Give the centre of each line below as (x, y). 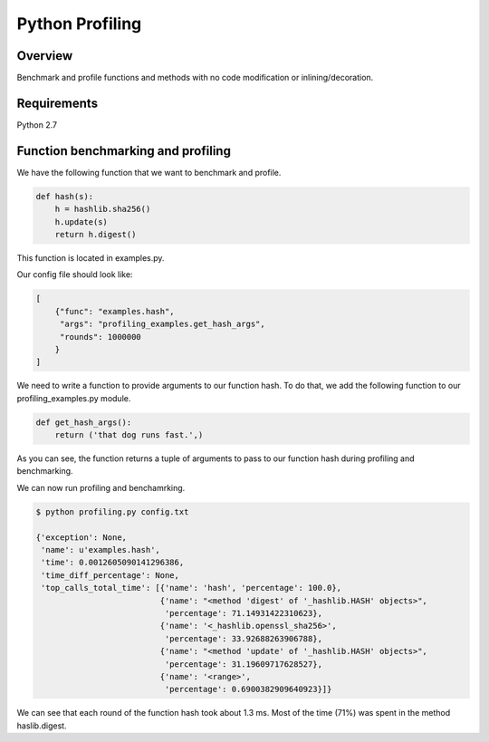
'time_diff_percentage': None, (110, 575)
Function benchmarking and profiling (124, 151)
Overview (45, 56)
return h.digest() (96, 235)
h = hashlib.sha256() (103, 209)
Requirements (58, 103)
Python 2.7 (37, 125)
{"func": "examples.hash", (115, 311)
